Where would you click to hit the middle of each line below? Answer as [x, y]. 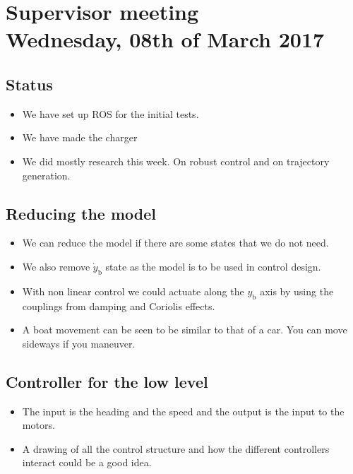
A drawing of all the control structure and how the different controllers [176, 448]
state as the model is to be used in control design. [213, 266]
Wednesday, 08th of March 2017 [165, 39]
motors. [38, 425]
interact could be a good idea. [87, 462]
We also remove [56, 266]
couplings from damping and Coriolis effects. [119, 306]
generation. [46, 175]
